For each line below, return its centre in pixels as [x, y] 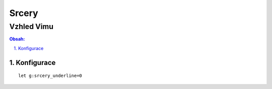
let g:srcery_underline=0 [50, 76]
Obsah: [17, 39]
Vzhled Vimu [31, 26]
